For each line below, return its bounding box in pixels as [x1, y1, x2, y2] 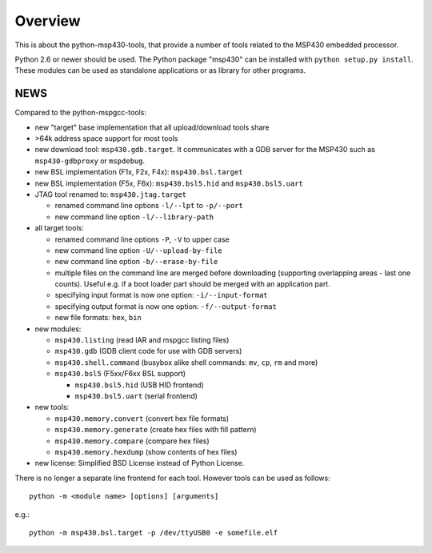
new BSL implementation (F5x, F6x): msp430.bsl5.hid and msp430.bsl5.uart [34, 178, 303, 188]
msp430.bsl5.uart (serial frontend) [74, 391, 198, 400]
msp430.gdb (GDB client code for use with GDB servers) [54, 347, 242, 356]
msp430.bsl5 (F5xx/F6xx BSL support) [54, 369, 186, 379]
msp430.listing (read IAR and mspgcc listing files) [54, 335, 230, 345]
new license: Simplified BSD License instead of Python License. [34, 459, 245, 468]
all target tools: [34, 223, 84, 233]
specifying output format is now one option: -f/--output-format [54, 301, 278, 311]
